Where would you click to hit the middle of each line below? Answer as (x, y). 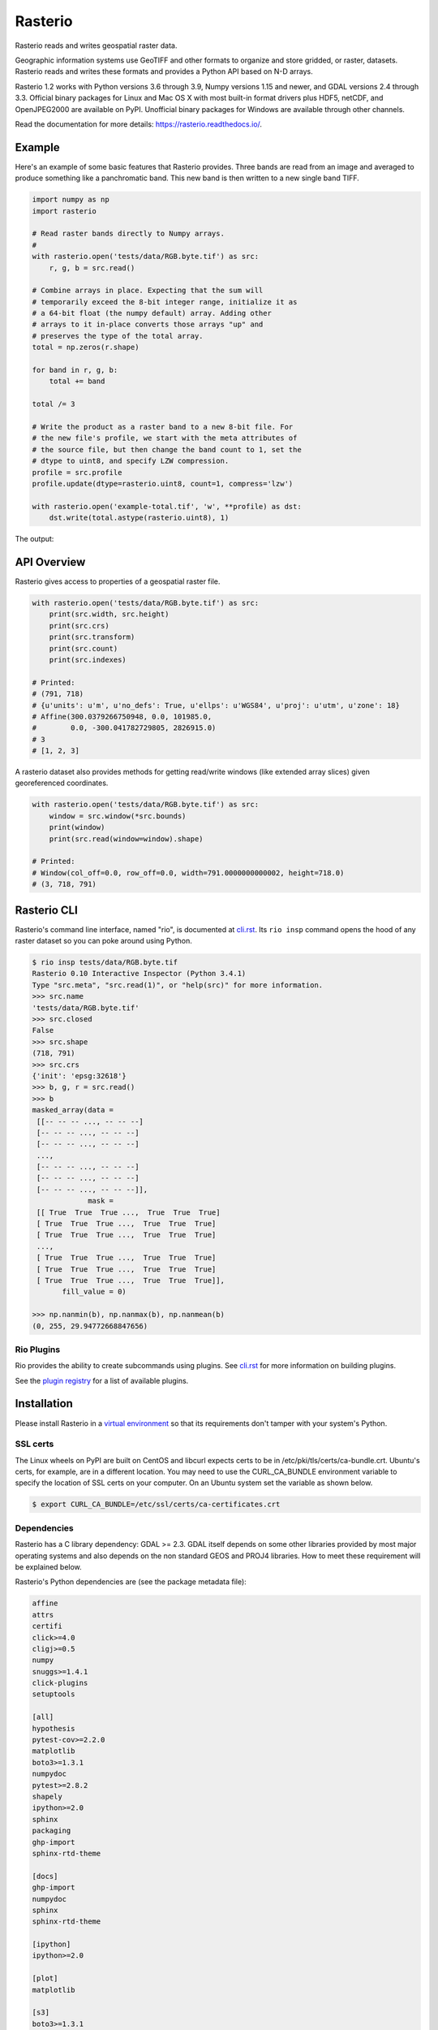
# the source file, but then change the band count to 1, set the (167, 449)
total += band (77, 381)
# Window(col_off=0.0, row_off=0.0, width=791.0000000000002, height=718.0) (188, 872)
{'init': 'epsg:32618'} (79, 1075)
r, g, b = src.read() (92, 268)
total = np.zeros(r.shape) (86, 348)
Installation (44, 1404)
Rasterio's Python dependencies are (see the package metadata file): (131, 1582)
